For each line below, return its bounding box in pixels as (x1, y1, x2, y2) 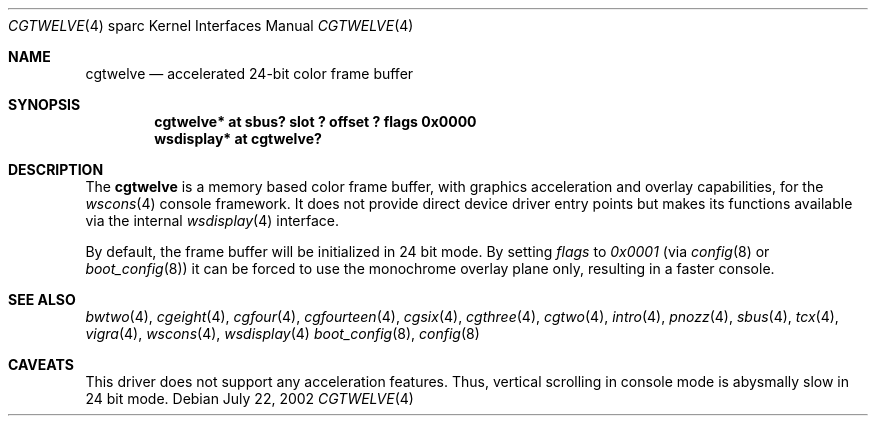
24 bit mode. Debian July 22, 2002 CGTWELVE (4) (85, 390, 414, 407)
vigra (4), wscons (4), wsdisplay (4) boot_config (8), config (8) (85, 325, 480, 342)
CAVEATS (8, 356, 74, 373)
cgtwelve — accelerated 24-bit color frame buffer (85, 65, 414, 82)
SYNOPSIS (8, 96, 81, 113)
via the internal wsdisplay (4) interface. (85, 212, 340, 229)
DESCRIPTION (8, 161, 104, 178)
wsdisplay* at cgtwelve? (154, 130, 322, 147)
